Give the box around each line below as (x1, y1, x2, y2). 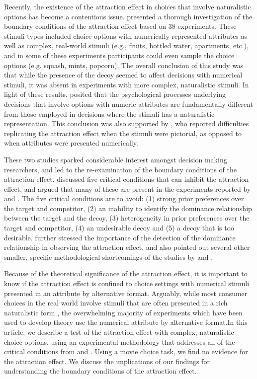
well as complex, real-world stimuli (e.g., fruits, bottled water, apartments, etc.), (4, 40, 249, 51)
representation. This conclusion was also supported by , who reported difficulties (4, 118, 249, 129)
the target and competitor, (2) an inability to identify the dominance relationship (4, 203, 252, 213)
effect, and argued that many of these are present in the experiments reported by (4, 183, 251, 194)
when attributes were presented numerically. (4, 138, 138, 148)
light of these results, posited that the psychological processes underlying (4, 89, 226, 99)
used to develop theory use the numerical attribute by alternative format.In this (4, 317, 248, 327)
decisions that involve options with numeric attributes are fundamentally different (4, 98, 253, 109)
